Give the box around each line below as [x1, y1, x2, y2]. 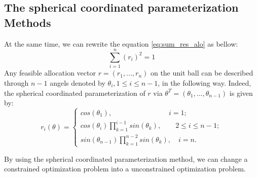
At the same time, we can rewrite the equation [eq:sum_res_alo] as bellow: [4, 38, 238, 49]
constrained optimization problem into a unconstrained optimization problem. [4, 163, 246, 174]
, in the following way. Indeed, [158, 77, 251, 88]
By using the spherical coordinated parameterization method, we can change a [4, 153, 248, 164]
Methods [4, 14, 51, 30]
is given [229, 87, 253, 98]
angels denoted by [50, 77, 105, 88]
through [4, 77, 29, 88]
